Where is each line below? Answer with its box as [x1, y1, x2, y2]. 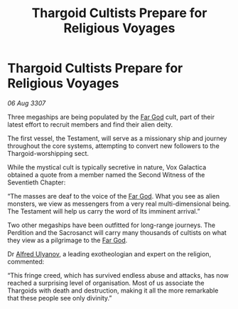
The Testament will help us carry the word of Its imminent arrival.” [7, 206, 200, 215]
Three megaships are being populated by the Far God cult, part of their [7, 112, 215, 121]
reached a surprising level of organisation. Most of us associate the [7, 278, 205, 287]
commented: [7, 257, 45, 266]
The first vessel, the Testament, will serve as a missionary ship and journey [7, 134, 227, 142]
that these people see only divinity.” [7, 293, 112, 302]
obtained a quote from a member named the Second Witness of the [7, 170, 205, 179]
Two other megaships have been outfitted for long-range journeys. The [7, 221, 216, 229]
